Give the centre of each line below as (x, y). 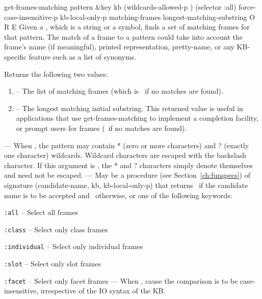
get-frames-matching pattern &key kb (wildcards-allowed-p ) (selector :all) (120, 7)
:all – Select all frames (41, 212)
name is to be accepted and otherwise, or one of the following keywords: (118, 195)
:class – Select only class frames (56, 229)
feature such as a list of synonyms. (83, 56)
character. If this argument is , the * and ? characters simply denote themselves (128, 165)
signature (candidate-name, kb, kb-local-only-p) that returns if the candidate (126, 185)
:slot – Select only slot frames (53, 264)
